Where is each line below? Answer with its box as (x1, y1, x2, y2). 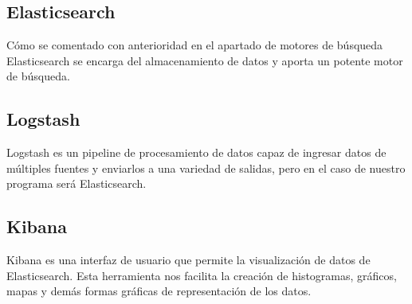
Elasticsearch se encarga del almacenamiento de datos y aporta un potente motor (6, 52, 403, 68)
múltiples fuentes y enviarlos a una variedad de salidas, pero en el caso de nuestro (6, 159, 406, 176)
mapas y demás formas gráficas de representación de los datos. (6, 283, 312, 299)
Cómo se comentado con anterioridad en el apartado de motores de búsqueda (6, 37, 383, 53)
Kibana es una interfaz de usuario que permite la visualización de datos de (6, 251, 371, 268)
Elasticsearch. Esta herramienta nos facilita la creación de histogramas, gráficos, (6, 267, 397, 283)
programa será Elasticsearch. (6, 175, 147, 192)
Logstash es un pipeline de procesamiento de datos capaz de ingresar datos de (6, 144, 386, 161)
